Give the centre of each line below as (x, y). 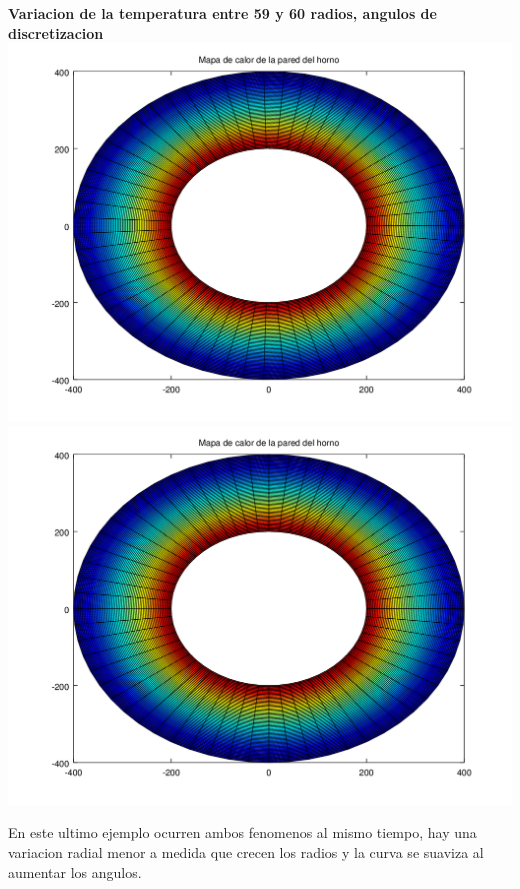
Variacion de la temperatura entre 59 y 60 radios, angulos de (222, 13)
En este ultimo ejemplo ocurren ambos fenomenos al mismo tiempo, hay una (242, 832)
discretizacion (56, 32)
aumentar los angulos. (75, 871)
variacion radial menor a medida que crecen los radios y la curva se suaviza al (246, 851)
